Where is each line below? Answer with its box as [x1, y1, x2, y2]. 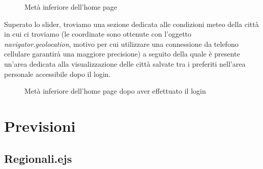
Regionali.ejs [4, 150, 72, 166]
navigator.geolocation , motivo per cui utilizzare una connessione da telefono [4, 38, 239, 49]
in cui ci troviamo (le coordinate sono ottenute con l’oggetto [4, 29, 192, 39]
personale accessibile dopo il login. [4, 68, 111, 79]
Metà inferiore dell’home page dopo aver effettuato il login [24, 86, 206, 96]
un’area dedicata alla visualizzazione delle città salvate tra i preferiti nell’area [4, 58, 246, 69]
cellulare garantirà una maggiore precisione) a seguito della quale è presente [4, 48, 240, 59]
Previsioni [4, 115, 76, 136]
